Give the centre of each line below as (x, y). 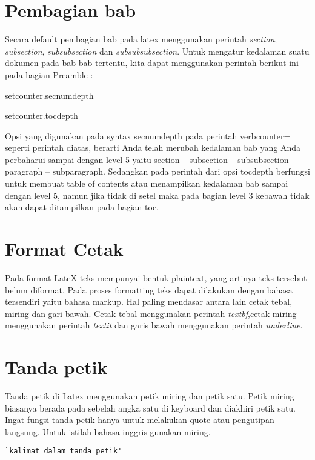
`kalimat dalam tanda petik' (64, 451)
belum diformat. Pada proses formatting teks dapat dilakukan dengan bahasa (149, 289)
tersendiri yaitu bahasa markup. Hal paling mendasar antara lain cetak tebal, (149, 302)
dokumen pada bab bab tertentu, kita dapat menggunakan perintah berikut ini (152, 63)
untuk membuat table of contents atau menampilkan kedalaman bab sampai (147, 183)
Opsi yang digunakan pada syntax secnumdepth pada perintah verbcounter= (148, 135)
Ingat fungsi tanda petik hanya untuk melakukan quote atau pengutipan (140, 420)
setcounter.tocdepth (41, 115)
